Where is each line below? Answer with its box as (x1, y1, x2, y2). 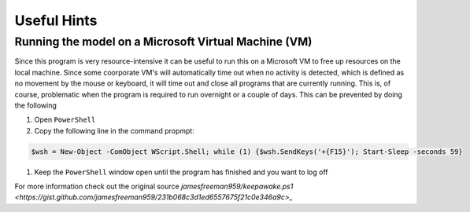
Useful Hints (14, 12, 98, 29)
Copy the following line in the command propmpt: (34, 126, 194, 135)
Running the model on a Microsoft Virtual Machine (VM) (14, 35, 313, 49)
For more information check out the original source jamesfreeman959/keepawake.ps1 (14, 181, 294, 192)
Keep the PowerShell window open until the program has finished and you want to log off (34, 167, 328, 177)
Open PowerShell (34, 115, 96, 125)
